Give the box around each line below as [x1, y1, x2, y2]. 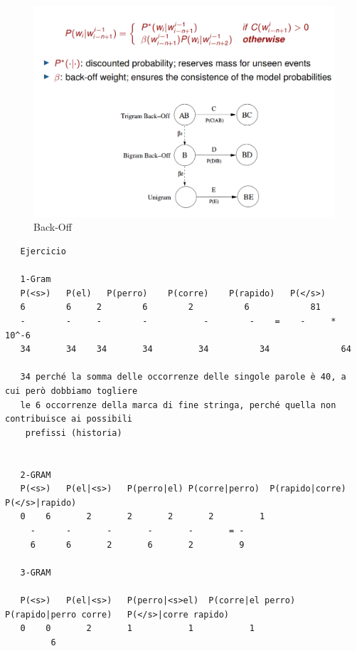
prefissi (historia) [25, 427, 122, 438]
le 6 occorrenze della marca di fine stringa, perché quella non [20, 400, 336, 410]
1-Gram [20, 274, 51, 285]
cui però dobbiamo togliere [5, 386, 138, 396]
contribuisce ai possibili [5, 414, 132, 425]
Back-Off [33, 219, 72, 234]
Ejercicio [20, 246, 66, 257]
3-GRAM [20, 567, 51, 578]
